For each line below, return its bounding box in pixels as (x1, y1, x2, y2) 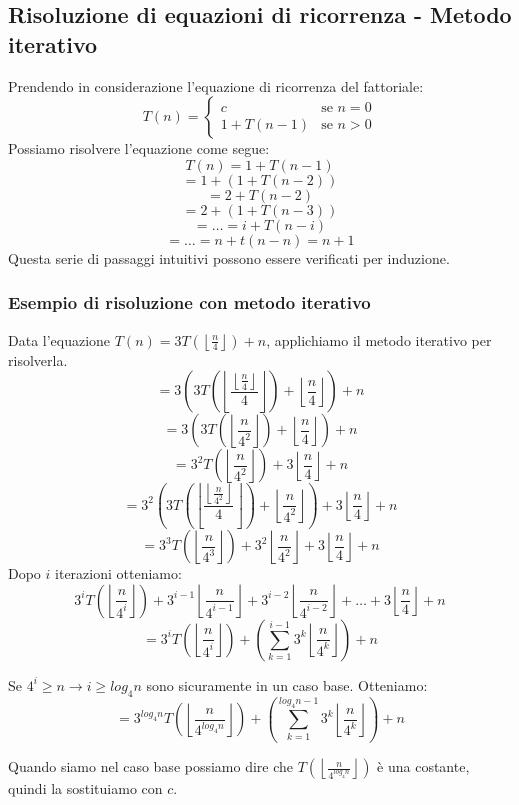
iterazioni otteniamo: (55, 563, 182, 584)
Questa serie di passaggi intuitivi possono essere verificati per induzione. (8, 247, 450, 268)
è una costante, (377, 756, 470, 777)
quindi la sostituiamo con (8, 778, 163, 799)
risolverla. (8, 349, 68, 370)
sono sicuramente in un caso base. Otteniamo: (146, 674, 428, 695)
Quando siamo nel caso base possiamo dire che (8, 756, 294, 777)
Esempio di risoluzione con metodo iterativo (8, 290, 371, 315)
